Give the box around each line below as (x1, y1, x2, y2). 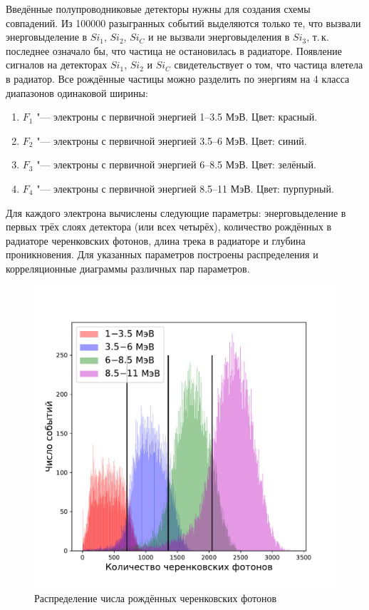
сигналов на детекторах (6, 57, 108, 72)
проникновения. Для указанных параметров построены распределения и (6, 247, 318, 262)
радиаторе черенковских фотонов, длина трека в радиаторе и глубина (6, 233, 306, 248)
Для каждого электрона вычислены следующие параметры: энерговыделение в (6, 205, 346, 220)
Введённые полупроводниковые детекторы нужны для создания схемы (6, 1, 311, 16)
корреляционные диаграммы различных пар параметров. (6, 260, 250, 275)
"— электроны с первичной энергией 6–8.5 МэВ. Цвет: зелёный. (36, 157, 316, 172)
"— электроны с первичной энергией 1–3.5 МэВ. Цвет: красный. (36, 109, 318, 124)
